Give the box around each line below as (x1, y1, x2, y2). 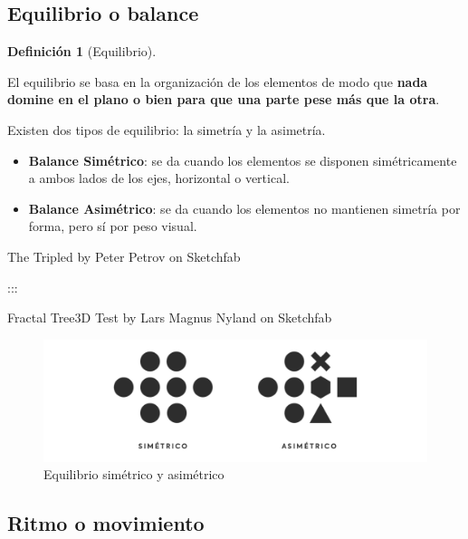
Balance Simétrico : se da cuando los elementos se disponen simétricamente (28, 150, 457, 169)
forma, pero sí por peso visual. (28, 217, 197, 236)
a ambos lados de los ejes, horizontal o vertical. (28, 168, 290, 188)
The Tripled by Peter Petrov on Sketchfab (7, 246, 241, 265)
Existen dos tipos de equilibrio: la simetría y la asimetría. (7, 120, 326, 139)
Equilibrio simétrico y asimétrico (43, 465, 224, 484)
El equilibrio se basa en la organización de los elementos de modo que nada (7, 72, 428, 91)
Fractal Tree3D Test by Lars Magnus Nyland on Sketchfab (7, 308, 332, 327)
